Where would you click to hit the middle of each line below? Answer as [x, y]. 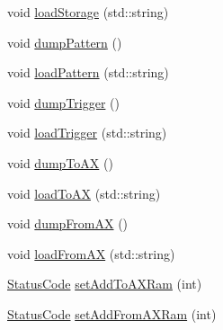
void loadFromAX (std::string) [91, 253]
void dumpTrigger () [63, 102]
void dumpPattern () [65, 42]
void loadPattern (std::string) [88, 72]
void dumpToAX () [60, 162]
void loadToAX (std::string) [84, 193]
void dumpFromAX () [68, 223]
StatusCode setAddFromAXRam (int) [112, 313]
